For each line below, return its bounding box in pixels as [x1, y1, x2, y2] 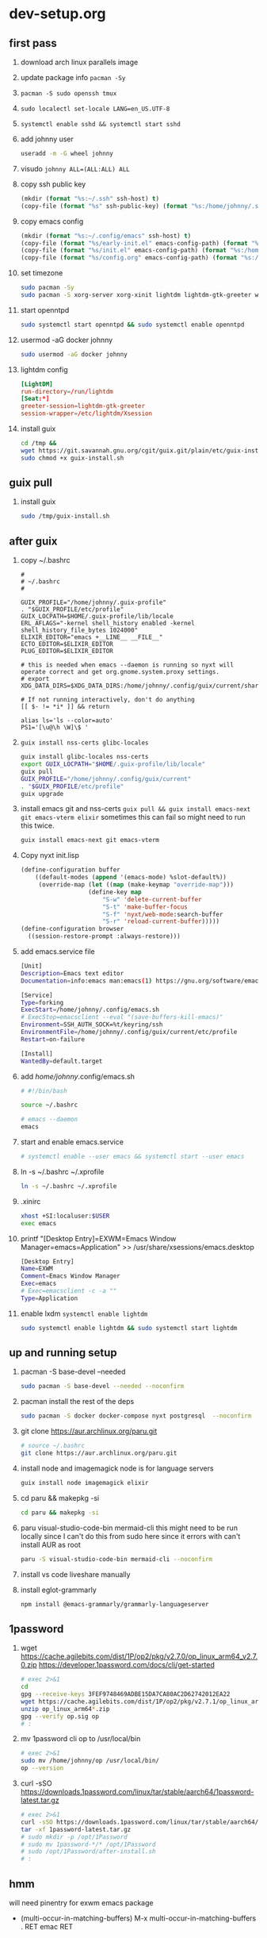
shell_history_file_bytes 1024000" [20, 626, 139, 635]
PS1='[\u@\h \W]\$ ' [20, 724, 89, 732]
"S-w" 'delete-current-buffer [102, 895, 202, 903]
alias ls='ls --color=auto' [20, 717, 113, 725]
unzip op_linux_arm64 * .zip [20, 1705, 110, 1713]
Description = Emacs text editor [20, 969, 124, 977]
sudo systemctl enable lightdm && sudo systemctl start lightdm [20, 1324, 238, 1332]
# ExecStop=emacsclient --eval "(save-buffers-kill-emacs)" [20, 1013, 223, 1021]
